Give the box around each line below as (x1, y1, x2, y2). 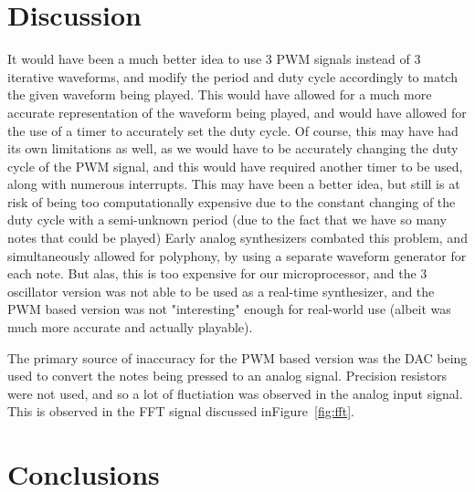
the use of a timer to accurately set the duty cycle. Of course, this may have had (7, 120, 459, 140)
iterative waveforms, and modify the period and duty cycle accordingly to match (7, 67, 458, 86)
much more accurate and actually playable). (7, 318, 253, 337)
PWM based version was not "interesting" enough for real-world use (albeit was (7, 299, 451, 319)
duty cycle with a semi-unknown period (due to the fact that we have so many (7, 210, 447, 229)
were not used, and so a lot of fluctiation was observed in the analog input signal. (7, 383, 463, 403)
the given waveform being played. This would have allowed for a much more (7, 85, 432, 104)
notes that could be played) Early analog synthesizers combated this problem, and (7, 228, 468, 247)
